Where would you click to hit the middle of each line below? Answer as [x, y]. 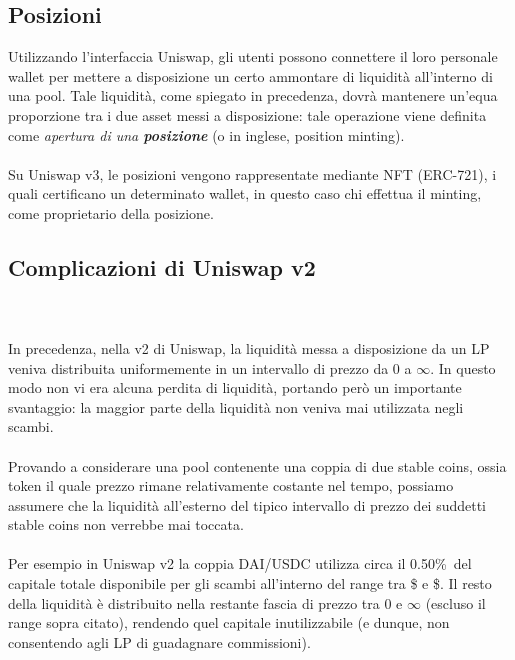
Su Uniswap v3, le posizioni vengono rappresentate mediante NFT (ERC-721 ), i [252, 173]
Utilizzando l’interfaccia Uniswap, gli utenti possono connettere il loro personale [253, 56]
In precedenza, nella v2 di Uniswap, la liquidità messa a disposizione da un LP [249, 347]
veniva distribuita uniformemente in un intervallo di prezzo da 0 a [210, 367]
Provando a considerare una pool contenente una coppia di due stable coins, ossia [257, 465]
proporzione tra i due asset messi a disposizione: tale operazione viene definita [247, 114]
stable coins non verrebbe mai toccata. [126, 524]
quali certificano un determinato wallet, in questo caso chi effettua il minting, [245, 193]
